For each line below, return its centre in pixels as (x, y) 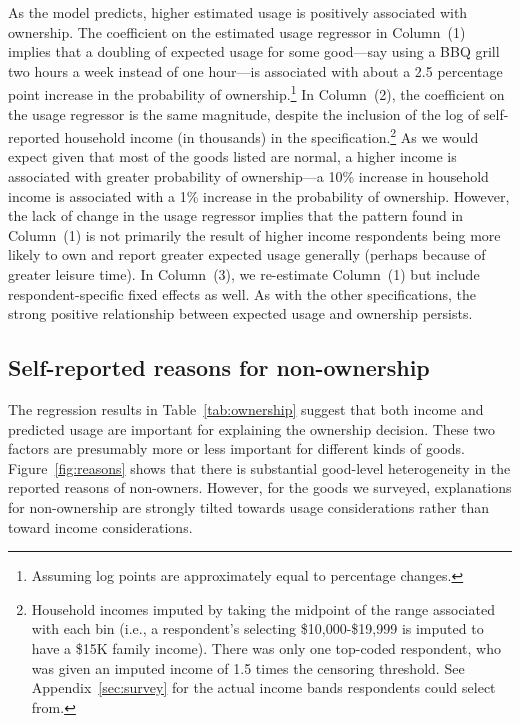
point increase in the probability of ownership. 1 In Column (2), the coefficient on (256, 93)
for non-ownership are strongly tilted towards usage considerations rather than (249, 506)
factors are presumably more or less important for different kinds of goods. (236, 448)
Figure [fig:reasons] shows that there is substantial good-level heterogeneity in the (259, 467)
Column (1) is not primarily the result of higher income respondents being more (254, 234)
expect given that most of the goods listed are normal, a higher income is (232, 156)
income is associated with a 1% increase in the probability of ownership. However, (259, 195)
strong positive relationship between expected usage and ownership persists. (240, 313)
